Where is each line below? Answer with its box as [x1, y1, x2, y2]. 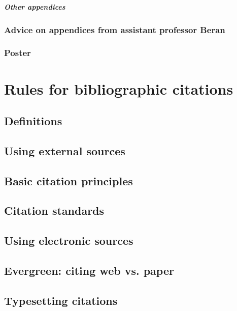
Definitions [4, 113, 62, 129]
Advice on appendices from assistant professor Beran [4, 23, 225, 36]
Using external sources [4, 143, 125, 158]
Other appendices [4, 1, 65, 12]
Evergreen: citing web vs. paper [4, 263, 174, 278]
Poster [4, 46, 31, 59]
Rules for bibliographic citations [4, 78, 233, 99]
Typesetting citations [4, 292, 118, 308]
